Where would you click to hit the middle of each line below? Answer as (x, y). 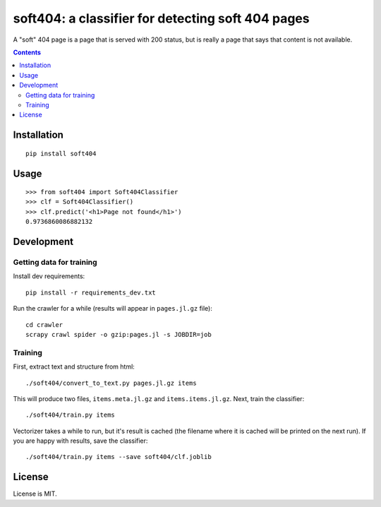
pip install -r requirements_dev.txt (91, 292)
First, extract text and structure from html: (74, 366)
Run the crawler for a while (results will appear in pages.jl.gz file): (113, 309)
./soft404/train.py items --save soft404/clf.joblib (119, 457)
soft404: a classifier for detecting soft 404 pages (161, 18)
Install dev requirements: (49, 276)
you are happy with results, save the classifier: (80, 441)
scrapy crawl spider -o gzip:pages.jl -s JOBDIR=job (119, 334)
